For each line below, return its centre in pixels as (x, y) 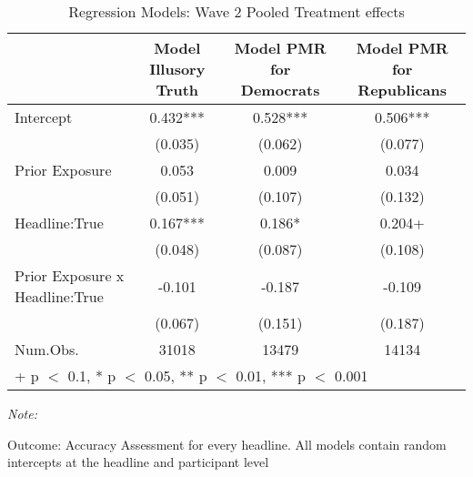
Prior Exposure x (70, 275)
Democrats (280, 90)
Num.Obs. (47, 349)
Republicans (403, 90)
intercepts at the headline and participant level (138, 462)
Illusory (177, 69)
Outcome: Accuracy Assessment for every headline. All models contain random (227, 444)
